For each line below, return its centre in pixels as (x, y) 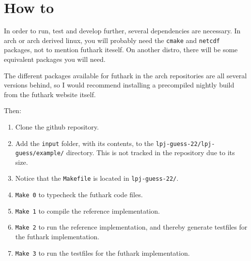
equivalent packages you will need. (55, 59)
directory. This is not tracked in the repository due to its (150, 152)
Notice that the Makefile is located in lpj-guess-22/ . (97, 178)
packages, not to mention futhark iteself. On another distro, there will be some (121, 50)
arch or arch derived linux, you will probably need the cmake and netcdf (112, 40)
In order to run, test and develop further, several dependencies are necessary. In (122, 31)
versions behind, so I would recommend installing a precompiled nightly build (119, 85)
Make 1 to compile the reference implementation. (87, 210)
